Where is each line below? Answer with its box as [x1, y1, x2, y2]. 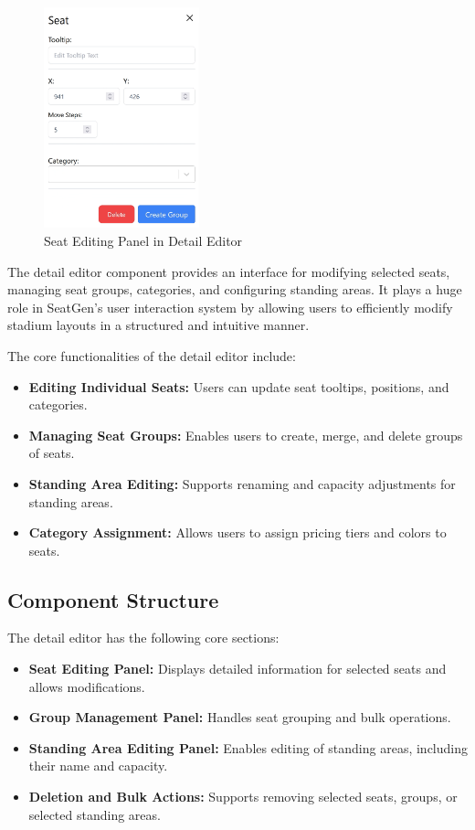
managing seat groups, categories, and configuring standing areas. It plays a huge [7, 280, 462, 299]
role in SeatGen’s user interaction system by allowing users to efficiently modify [7, 297, 453, 316]
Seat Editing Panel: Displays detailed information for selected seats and [28, 659, 447, 678]
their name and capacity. [28, 756, 168, 775]
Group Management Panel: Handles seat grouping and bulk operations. [28, 708, 451, 727]
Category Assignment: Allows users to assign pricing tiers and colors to [28, 523, 447, 542]
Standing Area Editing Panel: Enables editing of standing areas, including [28, 738, 468, 757]
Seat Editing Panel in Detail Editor [44, 230, 243, 250]
